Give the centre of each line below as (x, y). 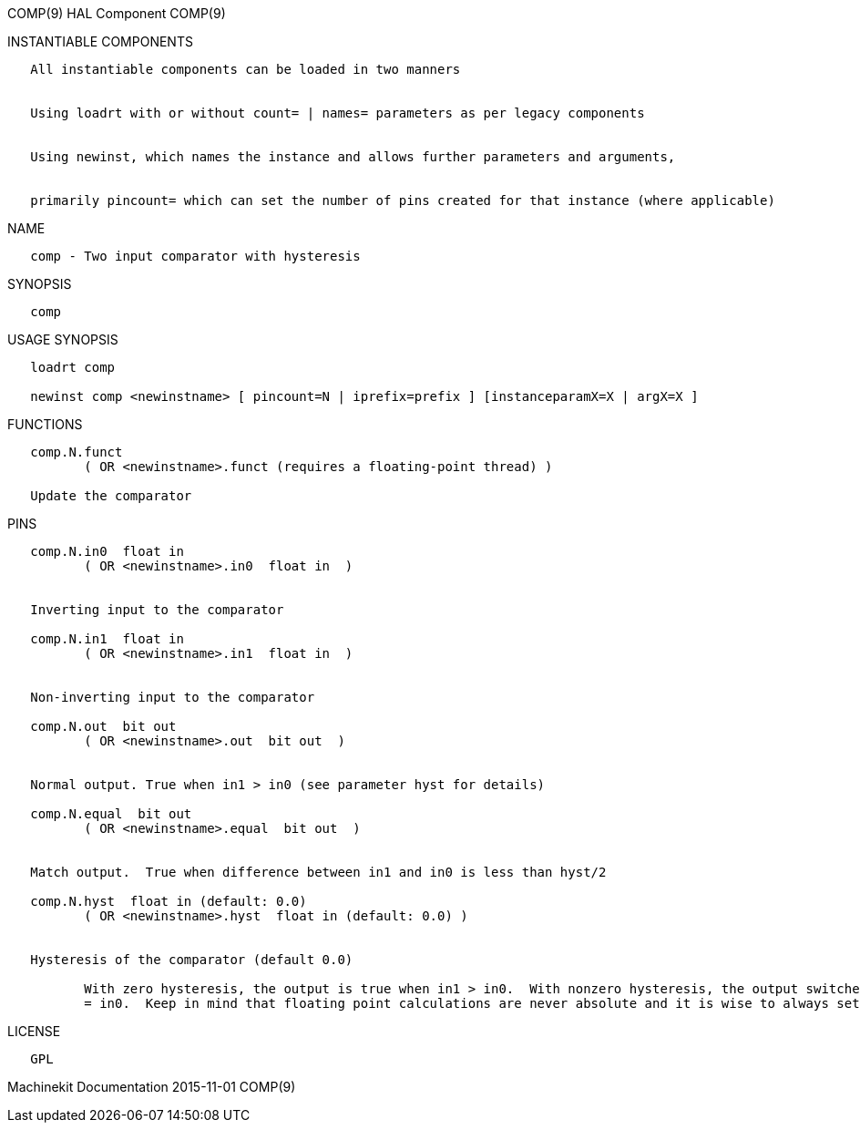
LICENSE (34, 1031)
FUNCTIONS (45, 424)
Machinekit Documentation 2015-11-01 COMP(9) (152, 1087)
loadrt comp (73, 367)
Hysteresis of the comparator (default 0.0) (192, 960)
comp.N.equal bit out (111, 814)
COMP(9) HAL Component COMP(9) (117, 13)
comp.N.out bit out (103, 726)
